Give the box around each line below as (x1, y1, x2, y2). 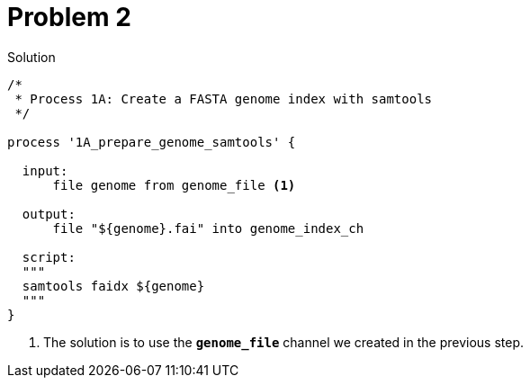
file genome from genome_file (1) (52, 177, 296, 192)
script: (22, 249, 76, 264)
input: (22, 163, 68, 178)
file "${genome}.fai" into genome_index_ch (52, 220, 364, 236)
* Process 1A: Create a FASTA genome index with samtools (14, 91, 433, 106)
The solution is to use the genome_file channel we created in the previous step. (43, 334, 525, 350)
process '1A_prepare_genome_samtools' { (7, 134, 296, 149)
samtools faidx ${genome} (22, 278, 205, 293)
